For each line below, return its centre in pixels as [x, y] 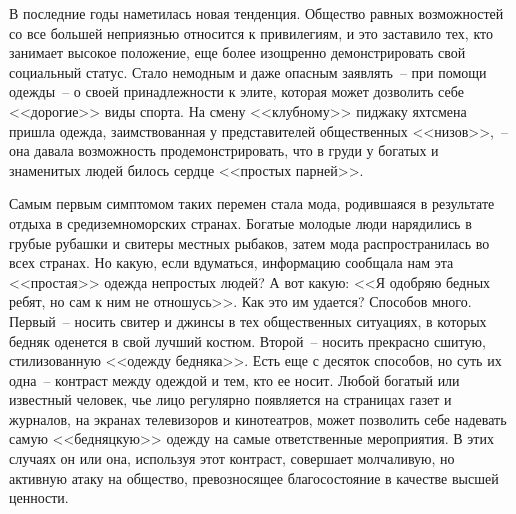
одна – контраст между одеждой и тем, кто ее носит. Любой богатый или [234, 379]
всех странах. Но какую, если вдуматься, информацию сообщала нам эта [231, 262]
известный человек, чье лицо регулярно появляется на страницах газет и [230, 399]
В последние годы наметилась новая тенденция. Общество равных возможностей [256, 13]
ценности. [39, 497]
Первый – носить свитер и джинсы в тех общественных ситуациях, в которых [248, 320]
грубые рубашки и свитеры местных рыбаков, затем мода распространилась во [249, 242]
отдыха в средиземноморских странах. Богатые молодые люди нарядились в [240, 222]
